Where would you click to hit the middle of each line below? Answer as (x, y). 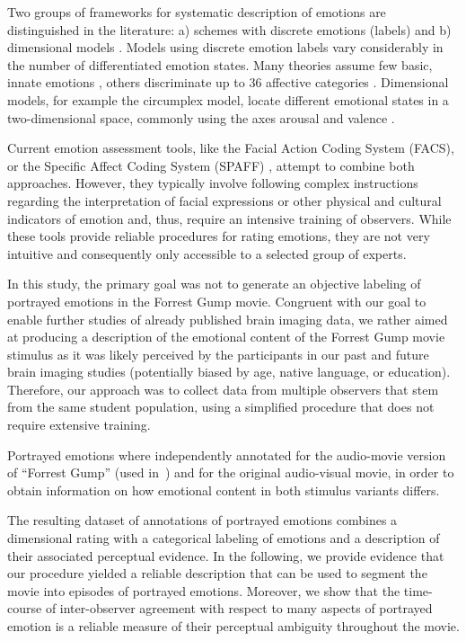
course (25, 608)
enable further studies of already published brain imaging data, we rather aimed (228, 319)
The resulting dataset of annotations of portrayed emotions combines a (202, 520)
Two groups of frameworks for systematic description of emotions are (197, 12)
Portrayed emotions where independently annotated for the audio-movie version (227, 454)
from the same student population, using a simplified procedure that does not (221, 407)
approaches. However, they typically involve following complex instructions (213, 183)
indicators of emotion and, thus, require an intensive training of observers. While (229, 218)
